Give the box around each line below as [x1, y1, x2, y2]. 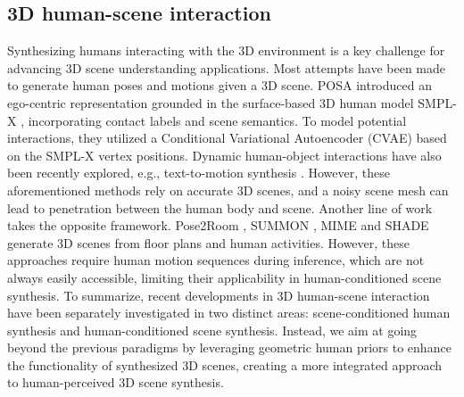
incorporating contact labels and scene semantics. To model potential [28, 111, 407, 129]
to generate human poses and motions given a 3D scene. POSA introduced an [7, 76, 432, 95]
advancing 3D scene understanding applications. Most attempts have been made [7, 58, 446, 77]
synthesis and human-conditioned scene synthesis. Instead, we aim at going [7, 320, 418, 339]
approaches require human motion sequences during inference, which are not [7, 251, 425, 269]
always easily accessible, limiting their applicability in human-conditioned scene [7, 268, 442, 286]
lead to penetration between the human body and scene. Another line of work [7, 198, 433, 217]
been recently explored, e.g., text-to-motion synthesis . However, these [7, 163, 390, 182]
